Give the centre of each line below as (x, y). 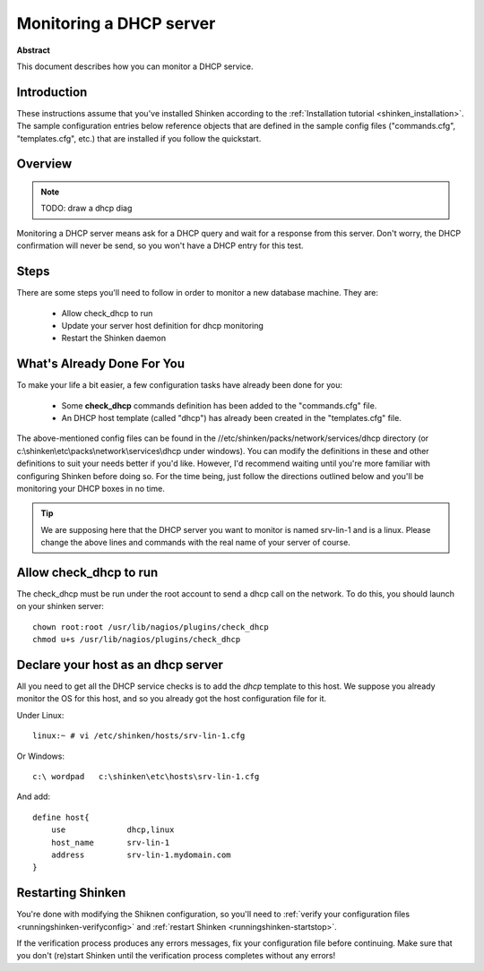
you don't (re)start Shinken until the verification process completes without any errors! (176, 956)
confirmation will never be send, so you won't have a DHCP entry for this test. (160, 245)
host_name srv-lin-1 (110, 842)
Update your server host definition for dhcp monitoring (163, 325)
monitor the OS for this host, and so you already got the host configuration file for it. (172, 699)
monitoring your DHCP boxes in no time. (91, 488)
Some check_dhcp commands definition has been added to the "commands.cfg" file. (219, 405)
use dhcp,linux (112, 830)
